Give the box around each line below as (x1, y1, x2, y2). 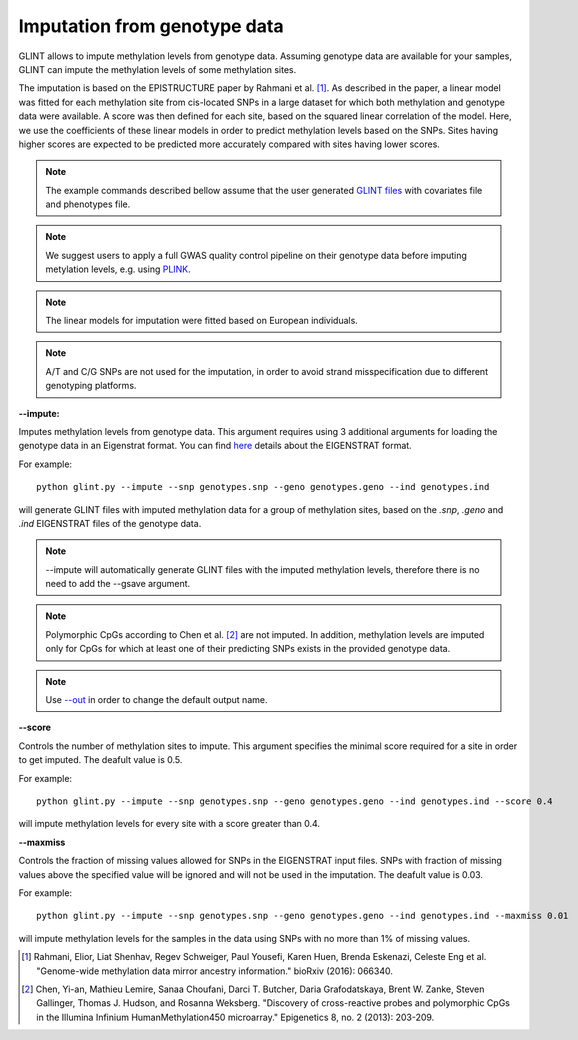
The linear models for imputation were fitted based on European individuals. (45, 315, 359, 327)
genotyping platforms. (45, 380, 137, 392)
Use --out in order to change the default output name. (45, 694, 268, 706)
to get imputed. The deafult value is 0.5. (18, 754, 183, 766)
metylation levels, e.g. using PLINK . (45, 263, 192, 275)
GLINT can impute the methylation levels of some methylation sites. (18, 63, 297, 75)
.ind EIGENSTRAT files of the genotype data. (18, 517, 202, 529)
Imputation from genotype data (18, 15, 284, 37)
